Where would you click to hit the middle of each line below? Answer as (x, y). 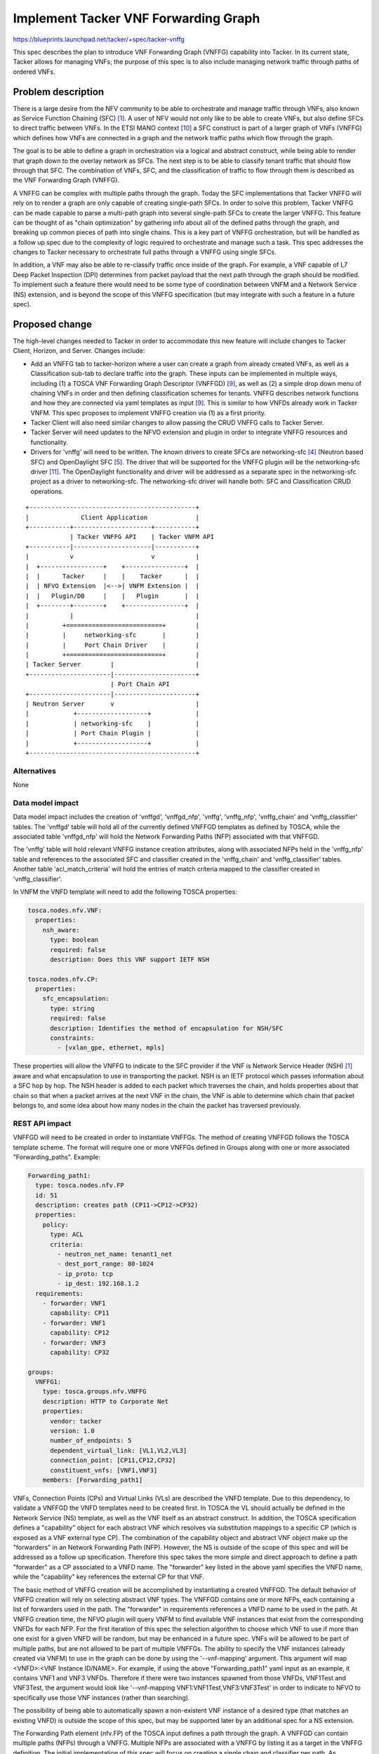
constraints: (72, 1038)
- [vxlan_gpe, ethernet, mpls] (111, 1048)
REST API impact (42, 1123)
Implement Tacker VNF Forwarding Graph (137, 18)
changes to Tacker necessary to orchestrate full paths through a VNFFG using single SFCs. (145, 252)
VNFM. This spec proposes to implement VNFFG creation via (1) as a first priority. (148, 413)
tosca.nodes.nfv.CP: (63, 979)
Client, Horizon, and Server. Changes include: (79, 351)
